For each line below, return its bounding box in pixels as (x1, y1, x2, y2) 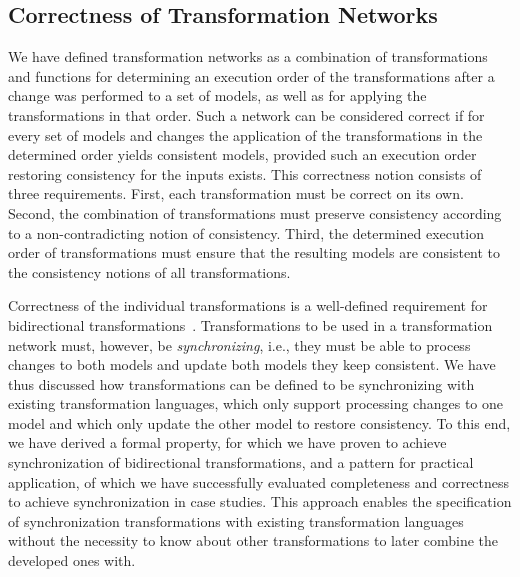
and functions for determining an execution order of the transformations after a (8, 65, 495, 86)
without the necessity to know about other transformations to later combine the (8, 530, 499, 551)
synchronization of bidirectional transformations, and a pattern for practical (8, 452, 474, 473)
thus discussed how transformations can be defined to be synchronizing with (8, 373, 475, 394)
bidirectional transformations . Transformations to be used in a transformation (8, 314, 493, 335)
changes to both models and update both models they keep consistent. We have (8, 354, 496, 375)
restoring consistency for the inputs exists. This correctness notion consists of (8, 163, 482, 184)
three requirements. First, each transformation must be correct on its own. (8, 183, 464, 204)
